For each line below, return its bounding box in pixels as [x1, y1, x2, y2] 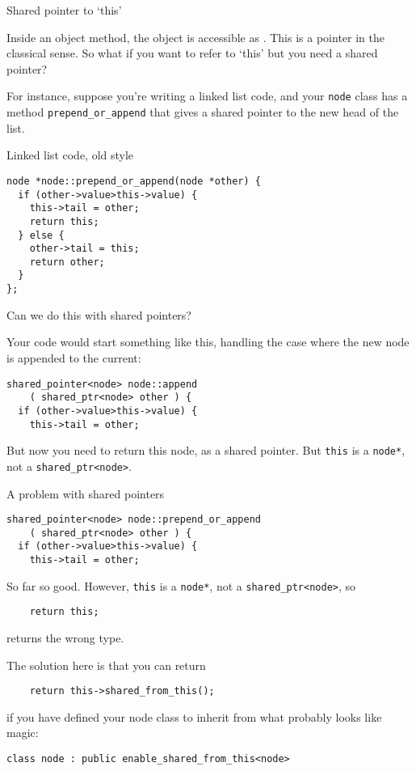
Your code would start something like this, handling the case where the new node [6, 333, 410, 350]
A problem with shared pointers [6, 485, 165, 502]
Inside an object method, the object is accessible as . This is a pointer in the [6, 28, 384, 45]
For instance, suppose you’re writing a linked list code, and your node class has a [6, 87, 408, 104]
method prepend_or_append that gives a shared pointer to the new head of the [6, 104, 399, 121]
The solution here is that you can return [6, 656, 206, 673]
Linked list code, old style [6, 146, 134, 163]
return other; [29, 256, 105, 268]
